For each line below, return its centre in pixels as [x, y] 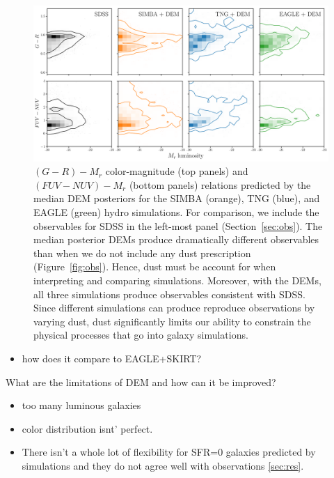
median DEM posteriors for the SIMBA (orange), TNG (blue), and [177, 198]
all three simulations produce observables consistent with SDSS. [169, 294]
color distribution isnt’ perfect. [87, 428]
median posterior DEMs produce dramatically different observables [176, 239]
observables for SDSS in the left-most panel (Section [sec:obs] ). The [178, 225]
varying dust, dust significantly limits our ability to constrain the [172, 321]
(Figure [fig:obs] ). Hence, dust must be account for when [155, 267]
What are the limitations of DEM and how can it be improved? [141, 381]
